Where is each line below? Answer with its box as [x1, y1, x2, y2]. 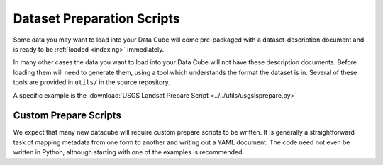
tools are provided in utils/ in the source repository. [13, 78, 170, 86]
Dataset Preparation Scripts [13, 11, 180, 26]
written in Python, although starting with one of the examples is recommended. [13, 148, 245, 157]
